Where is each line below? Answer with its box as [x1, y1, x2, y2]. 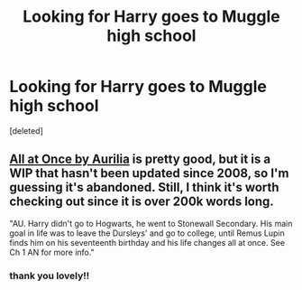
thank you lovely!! [9, 269, 90, 282]
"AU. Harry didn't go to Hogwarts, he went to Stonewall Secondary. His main [9, 218, 293, 229]
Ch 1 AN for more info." [9, 247, 95, 257]
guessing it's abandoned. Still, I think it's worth [9, 180, 279, 195]
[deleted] [9, 125, 43, 136]
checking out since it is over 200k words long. [9, 194, 275, 210]
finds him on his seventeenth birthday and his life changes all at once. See [9, 237, 286, 248]
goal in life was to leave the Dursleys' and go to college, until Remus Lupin [9, 228, 286, 239]
